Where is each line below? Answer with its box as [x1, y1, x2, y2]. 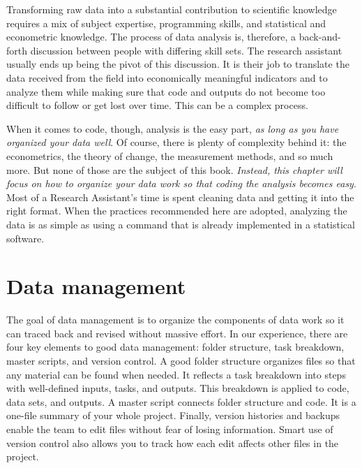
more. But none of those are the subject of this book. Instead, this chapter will [6, 162, 342, 177]
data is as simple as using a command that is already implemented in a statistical [6, 217, 355, 231]
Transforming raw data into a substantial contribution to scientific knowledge [6, 2, 337, 16]
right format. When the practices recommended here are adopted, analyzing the [6, 203, 347, 218]
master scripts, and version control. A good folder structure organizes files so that [6, 353, 356, 367]
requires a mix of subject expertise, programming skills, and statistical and [6, 15, 326, 30]
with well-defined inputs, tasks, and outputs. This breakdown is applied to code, [6, 381, 349, 395]
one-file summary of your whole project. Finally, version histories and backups [6, 408, 340, 423]
